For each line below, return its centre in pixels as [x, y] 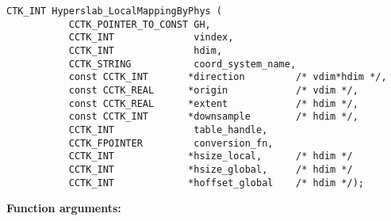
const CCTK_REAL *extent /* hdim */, [213, 103]
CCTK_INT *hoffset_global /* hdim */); [217, 183]
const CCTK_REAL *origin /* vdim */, [213, 90]
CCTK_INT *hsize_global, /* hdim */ [211, 169]
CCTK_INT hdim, [146, 50]
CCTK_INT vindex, [151, 38]
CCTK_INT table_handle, [168, 130]
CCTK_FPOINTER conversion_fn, [171, 143]
